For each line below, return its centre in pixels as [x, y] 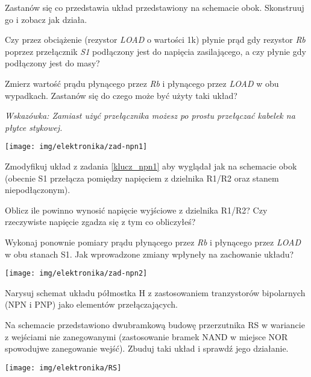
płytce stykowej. [34, 127]
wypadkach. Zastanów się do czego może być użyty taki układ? [121, 95]
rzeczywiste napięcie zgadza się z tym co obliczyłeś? [100, 222]
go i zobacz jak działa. [46, 19]
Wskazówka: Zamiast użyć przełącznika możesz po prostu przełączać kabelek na [150, 116]
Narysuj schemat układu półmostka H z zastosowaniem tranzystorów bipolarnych [155, 292]
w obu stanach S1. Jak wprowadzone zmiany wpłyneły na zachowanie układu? [149, 254]
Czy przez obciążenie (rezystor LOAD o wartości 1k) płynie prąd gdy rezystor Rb [155, 40]
